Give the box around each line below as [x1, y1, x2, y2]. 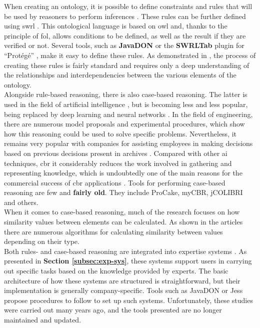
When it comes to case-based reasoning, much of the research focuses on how [4, 206, 240, 217]
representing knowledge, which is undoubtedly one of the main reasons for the [4, 167, 242, 178]
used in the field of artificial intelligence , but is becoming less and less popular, [4, 98, 248, 109]
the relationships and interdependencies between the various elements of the [4, 69, 236, 80]
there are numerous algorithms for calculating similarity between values [4, 226, 223, 236]
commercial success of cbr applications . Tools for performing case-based [4, 177, 225, 187]
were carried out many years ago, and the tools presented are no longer [4, 304, 222, 315]
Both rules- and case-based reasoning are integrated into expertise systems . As [4, 245, 247, 256]
